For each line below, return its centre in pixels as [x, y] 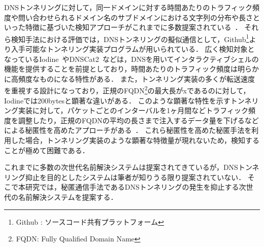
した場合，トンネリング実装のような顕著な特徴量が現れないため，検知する [135, 140]
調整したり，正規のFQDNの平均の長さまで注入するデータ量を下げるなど [138, 120]
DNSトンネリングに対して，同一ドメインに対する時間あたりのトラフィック [128, 7]
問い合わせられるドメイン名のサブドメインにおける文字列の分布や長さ [135, 17]
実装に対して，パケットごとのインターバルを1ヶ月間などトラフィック [133, 110]
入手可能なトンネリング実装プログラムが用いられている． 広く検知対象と [133, 49]
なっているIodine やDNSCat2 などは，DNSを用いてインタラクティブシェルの [131, 59]
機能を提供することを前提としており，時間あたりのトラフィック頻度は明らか [131, 69]
